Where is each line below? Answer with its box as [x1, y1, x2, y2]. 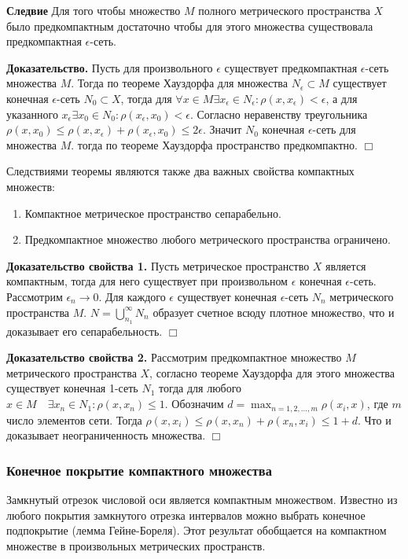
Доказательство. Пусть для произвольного [6, 59, 213, 75]
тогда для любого [158, 380, 242, 396]
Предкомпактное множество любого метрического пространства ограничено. [24, 231, 391, 248]
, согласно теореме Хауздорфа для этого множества [149, 364, 395, 381]
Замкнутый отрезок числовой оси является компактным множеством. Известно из [6, 491, 398, 507]
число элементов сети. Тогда [6, 411, 142, 428]
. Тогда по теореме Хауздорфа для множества [71, 75, 289, 91]
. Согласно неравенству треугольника [189, 105, 368, 122]
